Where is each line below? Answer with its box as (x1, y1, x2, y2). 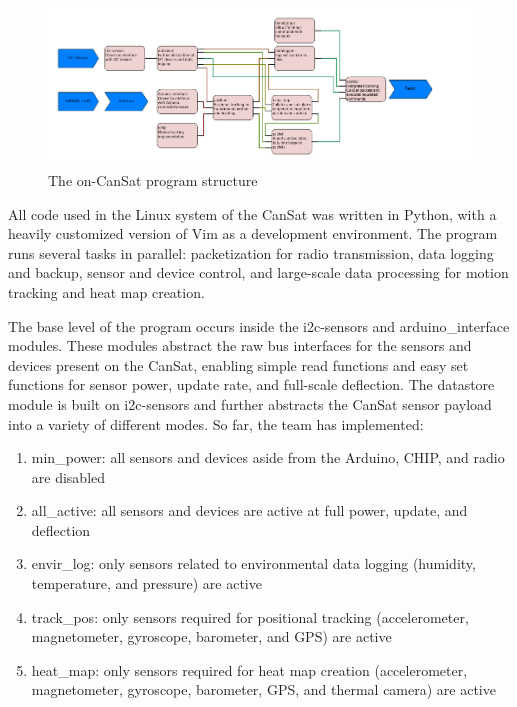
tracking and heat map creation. (8, 281, 205, 302)
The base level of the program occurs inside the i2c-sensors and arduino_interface (8, 315, 510, 336)
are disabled (31, 466, 106, 487)
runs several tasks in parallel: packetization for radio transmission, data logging (8, 242, 494, 263)
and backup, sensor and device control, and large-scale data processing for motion (8, 262, 509, 283)
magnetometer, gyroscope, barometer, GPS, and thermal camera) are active (31, 679, 496, 700)
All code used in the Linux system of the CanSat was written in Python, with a (8, 203, 497, 224)
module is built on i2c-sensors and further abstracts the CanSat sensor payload (8, 393, 492, 414)
